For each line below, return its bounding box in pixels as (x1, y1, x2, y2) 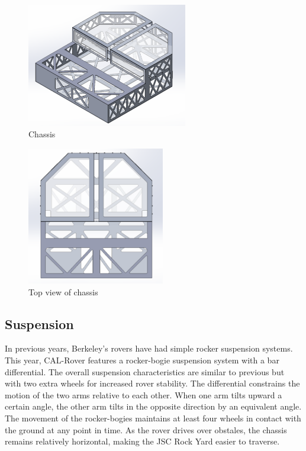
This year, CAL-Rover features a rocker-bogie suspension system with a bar (5, 354, 279, 366)
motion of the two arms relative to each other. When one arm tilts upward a (5, 388, 282, 401)
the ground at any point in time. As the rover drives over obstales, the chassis (5, 423, 287, 436)
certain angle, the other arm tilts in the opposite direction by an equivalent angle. (5, 400, 302, 413)
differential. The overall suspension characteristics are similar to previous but (5, 365, 285, 378)
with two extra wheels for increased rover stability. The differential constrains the (5, 377, 300, 389)
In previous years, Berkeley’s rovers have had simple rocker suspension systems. (5, 342, 293, 355)
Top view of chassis (28, 285, 98, 298)
